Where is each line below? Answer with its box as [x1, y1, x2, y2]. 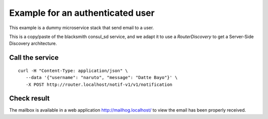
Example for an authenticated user [9, 7, 155, 18]
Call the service [9, 53, 59, 62]
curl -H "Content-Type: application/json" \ [18, 68, 129, 74]
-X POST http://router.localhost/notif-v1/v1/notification [25, 81, 173, 87]
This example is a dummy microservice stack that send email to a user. [9, 25, 154, 31]
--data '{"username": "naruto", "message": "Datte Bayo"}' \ [25, 75, 178, 80]
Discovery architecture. [9, 40, 57, 46]
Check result [9, 94, 50, 103]
